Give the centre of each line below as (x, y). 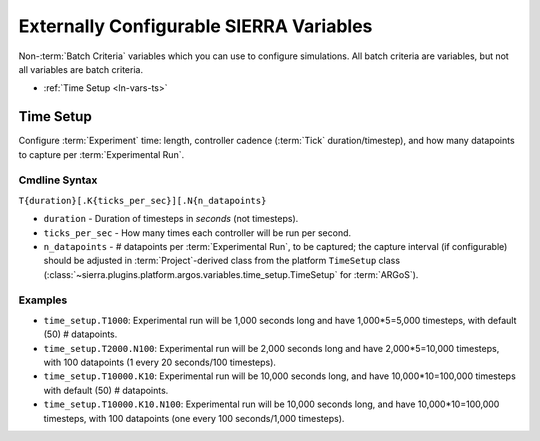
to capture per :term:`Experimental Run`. (101, 154)
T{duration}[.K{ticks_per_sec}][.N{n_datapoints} (142, 200)
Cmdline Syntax (58, 180)
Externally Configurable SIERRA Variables (195, 26)
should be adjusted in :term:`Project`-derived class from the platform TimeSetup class (221, 261)
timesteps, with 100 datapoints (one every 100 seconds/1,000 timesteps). (194, 418)
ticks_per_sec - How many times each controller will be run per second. (197, 232)
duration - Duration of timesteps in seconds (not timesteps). (171, 219)
